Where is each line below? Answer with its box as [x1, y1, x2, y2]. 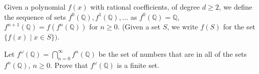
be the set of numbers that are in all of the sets [98, 48, 247, 59]
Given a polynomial [4, 2, 66, 12]
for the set [223, 21, 255, 32]
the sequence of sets [4, 11, 66, 22]
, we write [167, 21, 198, 32]
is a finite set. [117, 59, 160, 70]
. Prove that [50, 59, 88, 70]
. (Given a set [117, 21, 161, 32]
